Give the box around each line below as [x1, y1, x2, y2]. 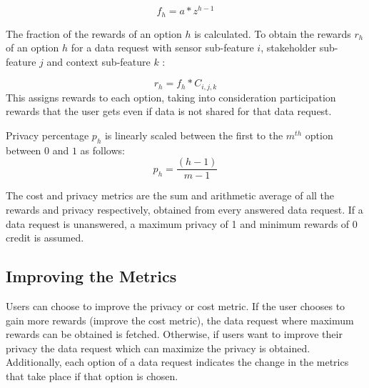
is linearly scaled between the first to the [104, 127, 283, 142]
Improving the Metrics [6, 265, 177, 287]
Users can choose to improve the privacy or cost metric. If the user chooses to [6, 298, 345, 313]
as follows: [80, 142, 125, 157]
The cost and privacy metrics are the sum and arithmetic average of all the [6, 188, 335, 203]
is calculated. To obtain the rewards [194, 26, 351, 41]
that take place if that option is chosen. [6, 368, 178, 383]
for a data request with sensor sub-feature [71, 40, 254, 55]
